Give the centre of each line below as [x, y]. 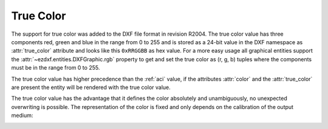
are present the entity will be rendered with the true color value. [91, 87]
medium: [22, 116]
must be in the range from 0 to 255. [56, 68]
